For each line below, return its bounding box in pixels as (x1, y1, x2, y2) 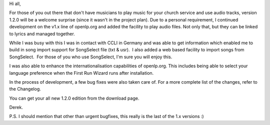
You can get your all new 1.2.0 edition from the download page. (9, 95, 139, 101)
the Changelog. (9, 86, 41, 92)
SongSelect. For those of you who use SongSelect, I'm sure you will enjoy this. (9, 54, 172, 60)
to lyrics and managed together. (9, 30, 75, 37)
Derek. (9, 105, 23, 111)
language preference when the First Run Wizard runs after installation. (9, 70, 154, 76)
